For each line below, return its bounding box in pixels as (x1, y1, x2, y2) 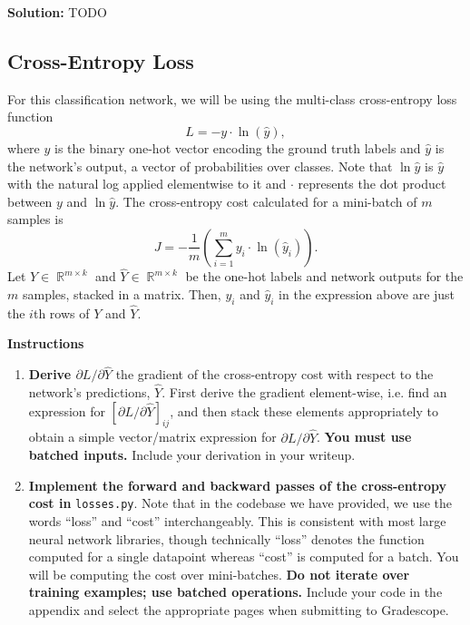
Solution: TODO (7, 3, 107, 21)
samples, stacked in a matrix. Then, (22, 284, 221, 303)
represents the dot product (298, 174, 446, 193)
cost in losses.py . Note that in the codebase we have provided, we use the (28, 493, 453, 513)
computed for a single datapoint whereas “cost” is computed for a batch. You (28, 547, 459, 566)
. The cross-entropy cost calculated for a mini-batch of (115, 191, 417, 210)
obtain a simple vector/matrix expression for (28, 427, 277, 446)
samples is (7, 210, 64, 229)
